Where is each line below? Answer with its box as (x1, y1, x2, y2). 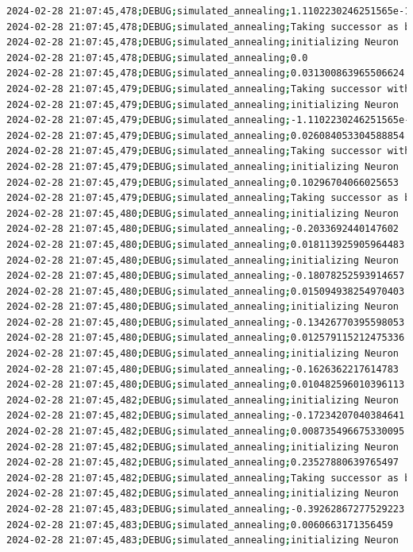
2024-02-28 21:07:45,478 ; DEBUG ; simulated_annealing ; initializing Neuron (6, 37, 399, 48)
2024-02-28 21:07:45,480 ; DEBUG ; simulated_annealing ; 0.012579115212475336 (6, 332, 405, 344)
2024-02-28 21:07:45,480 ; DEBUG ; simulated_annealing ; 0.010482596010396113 (6, 379, 405, 391)
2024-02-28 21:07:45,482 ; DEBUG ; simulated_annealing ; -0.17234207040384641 (6, 410, 405, 422)
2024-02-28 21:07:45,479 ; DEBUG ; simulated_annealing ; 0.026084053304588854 (6, 129, 405, 141)
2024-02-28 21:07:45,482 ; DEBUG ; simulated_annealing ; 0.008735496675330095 (6, 426, 405, 438)
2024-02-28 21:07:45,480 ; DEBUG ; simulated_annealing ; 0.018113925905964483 (6, 238, 405, 250)
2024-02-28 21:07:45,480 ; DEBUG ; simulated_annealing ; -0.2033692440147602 (6, 223, 399, 235)
